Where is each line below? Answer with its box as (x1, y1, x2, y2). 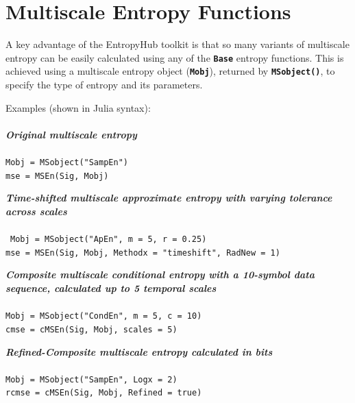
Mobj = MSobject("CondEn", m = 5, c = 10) (5, 311, 202, 321)
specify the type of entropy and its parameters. (5, 77, 203, 92)
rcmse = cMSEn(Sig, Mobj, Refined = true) (5, 388, 202, 398)
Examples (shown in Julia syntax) (5, 100, 148, 114)
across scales (5, 204, 67, 218)
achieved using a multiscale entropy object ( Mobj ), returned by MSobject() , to (5, 64, 335, 78)
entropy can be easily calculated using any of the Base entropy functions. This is (5, 50, 344, 64)
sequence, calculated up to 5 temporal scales (5, 281, 217, 295)
